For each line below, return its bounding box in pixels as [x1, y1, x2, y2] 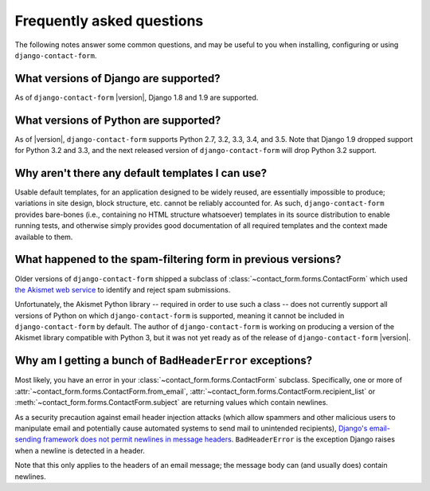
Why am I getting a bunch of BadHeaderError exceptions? [14, 354, 313, 367]
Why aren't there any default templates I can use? [14, 166, 268, 179]
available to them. [14, 232, 73, 242]
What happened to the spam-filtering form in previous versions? [14, 253, 342, 266]
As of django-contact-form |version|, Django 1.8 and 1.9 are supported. [14, 92, 259, 102]
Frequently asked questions [14, 12, 204, 29]
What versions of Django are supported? [14, 72, 221, 85]
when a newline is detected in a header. [14, 446, 145, 455]
